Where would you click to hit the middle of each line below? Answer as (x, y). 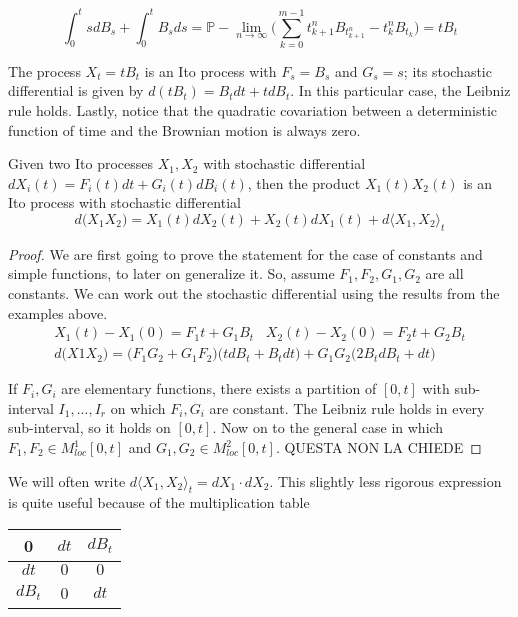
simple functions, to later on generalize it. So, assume (171, 273)
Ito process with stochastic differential (124, 202)
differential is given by (76, 90)
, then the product (304, 182)
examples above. (58, 312)
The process (44, 70)
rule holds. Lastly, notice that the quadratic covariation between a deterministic (253, 110)
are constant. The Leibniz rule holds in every (347, 407)
